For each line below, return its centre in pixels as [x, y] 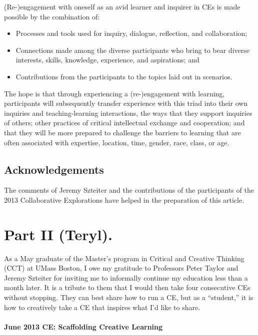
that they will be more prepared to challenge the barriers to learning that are [122, 132]
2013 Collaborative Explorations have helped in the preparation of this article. [124, 199]
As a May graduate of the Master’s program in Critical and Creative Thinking [124, 258]
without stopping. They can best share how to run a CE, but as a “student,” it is [129, 297]
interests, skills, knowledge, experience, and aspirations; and [107, 60]
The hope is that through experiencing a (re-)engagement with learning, [114, 93]
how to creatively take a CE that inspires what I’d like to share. [102, 307]
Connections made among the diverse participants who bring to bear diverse [132, 50]
